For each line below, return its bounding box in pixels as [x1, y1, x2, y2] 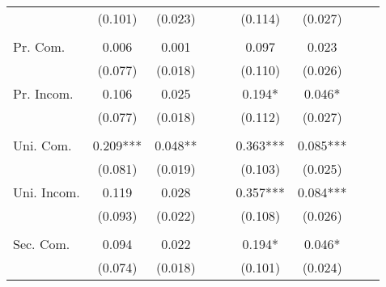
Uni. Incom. [13, 183, 80, 201]
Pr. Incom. [13, 84, 74, 103]
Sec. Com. [13, 234, 70, 253]
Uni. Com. [13, 136, 72, 154]
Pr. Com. [13, 37, 66, 56]
